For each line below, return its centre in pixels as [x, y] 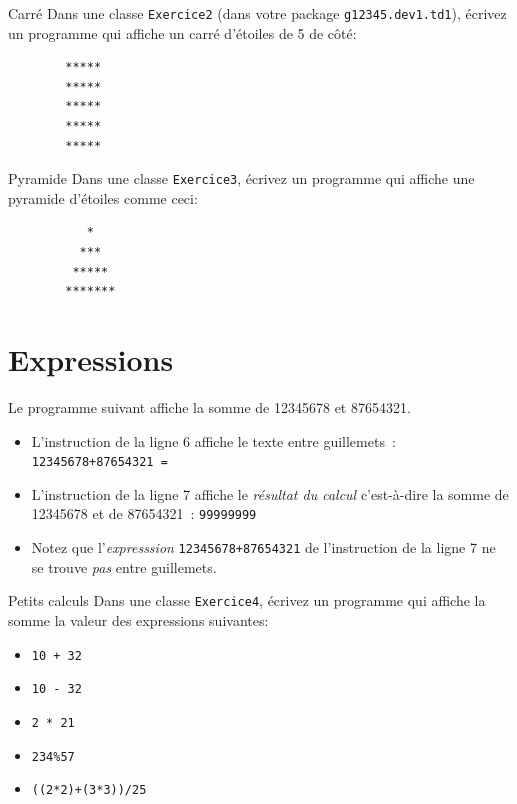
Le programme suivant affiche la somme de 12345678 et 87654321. [209, 406]
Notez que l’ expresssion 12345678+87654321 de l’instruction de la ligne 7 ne [263, 547]
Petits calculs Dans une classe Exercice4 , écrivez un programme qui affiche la [247, 600]
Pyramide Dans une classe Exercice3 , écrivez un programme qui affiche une [241, 178]
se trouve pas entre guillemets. [124, 566]
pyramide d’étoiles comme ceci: [103, 197]
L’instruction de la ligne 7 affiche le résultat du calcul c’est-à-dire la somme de [270, 493]
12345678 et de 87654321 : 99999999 [144, 513]
